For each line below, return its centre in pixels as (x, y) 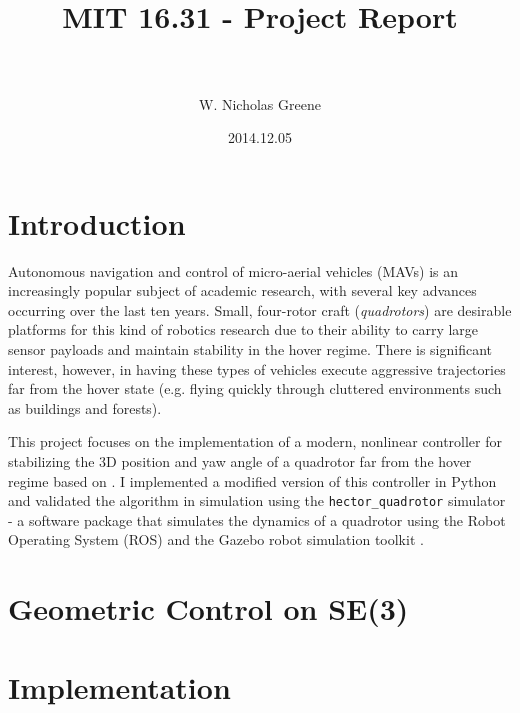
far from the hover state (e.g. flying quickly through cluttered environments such (255, 388)
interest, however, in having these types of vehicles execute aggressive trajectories (257, 368)
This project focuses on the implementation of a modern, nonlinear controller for (255, 441)
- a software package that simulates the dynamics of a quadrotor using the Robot (257, 519)
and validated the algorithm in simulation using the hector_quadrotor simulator (257, 500)
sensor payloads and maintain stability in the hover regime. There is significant (250, 349)
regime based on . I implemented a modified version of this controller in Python (252, 480)
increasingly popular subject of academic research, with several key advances (242, 290)
